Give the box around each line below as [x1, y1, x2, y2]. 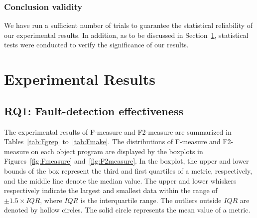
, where [40, 195, 62, 205]
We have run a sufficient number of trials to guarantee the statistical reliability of [4, 20, 253, 30]
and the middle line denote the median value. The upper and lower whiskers [4, 175, 237, 186]
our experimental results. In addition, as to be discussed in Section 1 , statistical [4, 29, 249, 40]
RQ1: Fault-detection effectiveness [4, 103, 183, 118]
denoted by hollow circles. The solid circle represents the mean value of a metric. [4, 205, 251, 215]
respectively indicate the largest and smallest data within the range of [4, 185, 218, 196]
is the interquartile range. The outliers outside [80, 195, 222, 205]
